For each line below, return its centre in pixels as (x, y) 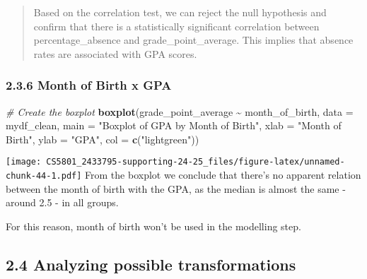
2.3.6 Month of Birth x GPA (89, 85)
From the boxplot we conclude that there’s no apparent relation (223, 175)
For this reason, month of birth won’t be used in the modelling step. (153, 226)
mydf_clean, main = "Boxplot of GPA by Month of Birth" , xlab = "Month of (174, 125)
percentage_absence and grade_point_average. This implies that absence (193, 40)
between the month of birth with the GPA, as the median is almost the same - (176, 188)
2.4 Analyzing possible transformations (151, 264)
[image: (24, 162)
